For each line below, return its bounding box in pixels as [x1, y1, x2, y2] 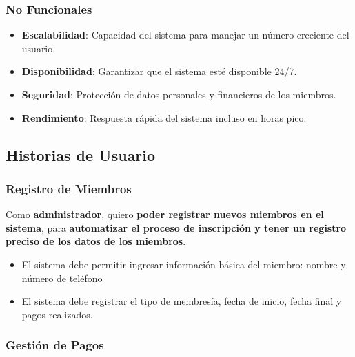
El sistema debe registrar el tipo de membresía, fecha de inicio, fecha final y [21, 294, 342, 308]
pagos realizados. [21, 307, 93, 321]
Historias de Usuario [6, 144, 156, 165]
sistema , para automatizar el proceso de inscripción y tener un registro [6, 220, 347, 235]
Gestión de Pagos [6, 336, 104, 354]
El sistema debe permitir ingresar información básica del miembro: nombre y [21, 257, 346, 271]
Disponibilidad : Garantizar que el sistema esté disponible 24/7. [21, 64, 297, 78]
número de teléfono [21, 270, 103, 285]
